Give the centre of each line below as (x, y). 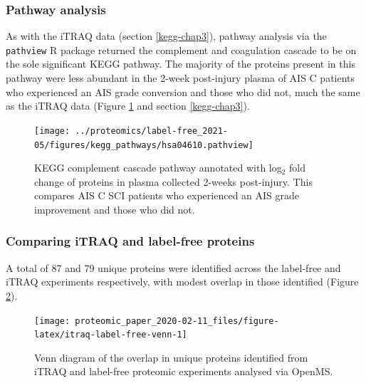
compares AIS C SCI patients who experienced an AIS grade (167, 195)
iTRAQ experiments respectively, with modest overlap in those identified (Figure (182, 282)
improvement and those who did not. (115, 209)
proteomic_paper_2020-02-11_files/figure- (177, 321)
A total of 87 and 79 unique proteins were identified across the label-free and (173, 267)
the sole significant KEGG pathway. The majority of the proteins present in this (181, 64)
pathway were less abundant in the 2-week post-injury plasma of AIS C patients (181, 78)
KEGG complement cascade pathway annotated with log (158, 168)
